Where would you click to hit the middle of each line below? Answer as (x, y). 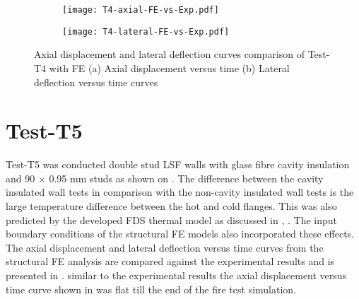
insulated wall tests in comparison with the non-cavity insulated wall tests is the (180, 192)
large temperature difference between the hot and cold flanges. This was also (171, 206)
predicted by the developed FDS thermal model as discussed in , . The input (171, 219)
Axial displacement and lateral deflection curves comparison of (170, 54)
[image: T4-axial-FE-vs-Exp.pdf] (141, 10)
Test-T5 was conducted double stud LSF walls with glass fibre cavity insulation (178, 164)
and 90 (20, 178)
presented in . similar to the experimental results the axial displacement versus (176, 275)
